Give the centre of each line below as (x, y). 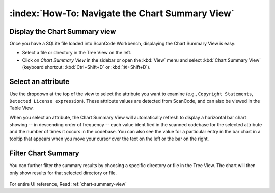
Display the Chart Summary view (63, 31)
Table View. (22, 108)
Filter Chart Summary (44, 154)
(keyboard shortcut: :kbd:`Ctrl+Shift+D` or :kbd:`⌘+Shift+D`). (86, 67)
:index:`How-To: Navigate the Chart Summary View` (122, 13)
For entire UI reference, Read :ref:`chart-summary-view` (68, 184)
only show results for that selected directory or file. (63, 173)
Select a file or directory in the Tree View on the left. (77, 53)
